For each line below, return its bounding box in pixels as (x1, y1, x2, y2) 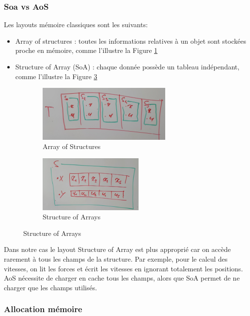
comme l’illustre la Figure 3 (15, 71, 97, 81)
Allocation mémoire (4, 303, 82, 315)
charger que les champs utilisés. (4, 282, 97, 292)
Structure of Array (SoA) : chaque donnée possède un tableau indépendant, (15, 62, 240, 71)
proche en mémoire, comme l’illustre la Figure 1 (15, 45, 158, 55)
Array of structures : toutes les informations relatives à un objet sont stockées (15, 35, 246, 46)
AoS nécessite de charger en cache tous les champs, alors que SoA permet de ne (4, 273, 240, 283)
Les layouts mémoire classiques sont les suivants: (4, 19, 148, 30)
